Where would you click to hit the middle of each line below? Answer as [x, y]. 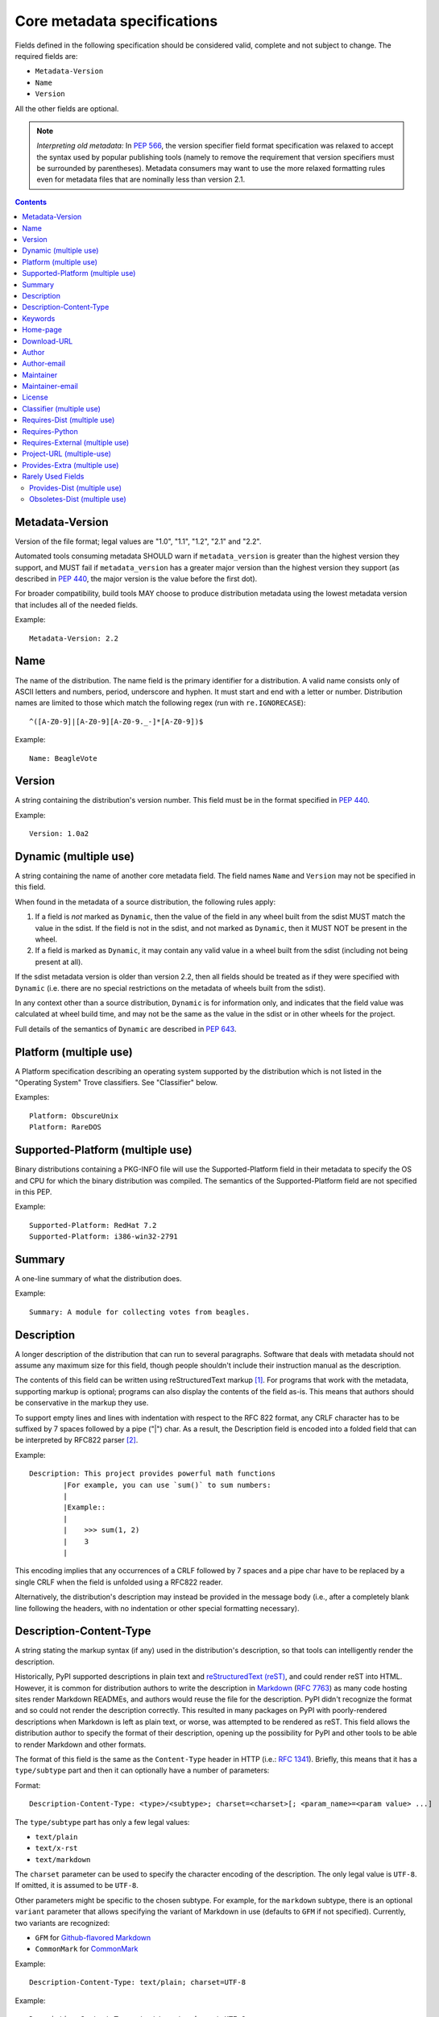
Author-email [44, 364]
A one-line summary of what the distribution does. [98, 1279]
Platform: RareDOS [66, 1127]
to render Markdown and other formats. [81, 1744]
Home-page [42, 330]
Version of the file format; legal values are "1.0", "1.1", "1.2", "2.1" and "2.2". [138, 541]
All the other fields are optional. [67, 108]
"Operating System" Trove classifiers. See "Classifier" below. [116, 1083]
